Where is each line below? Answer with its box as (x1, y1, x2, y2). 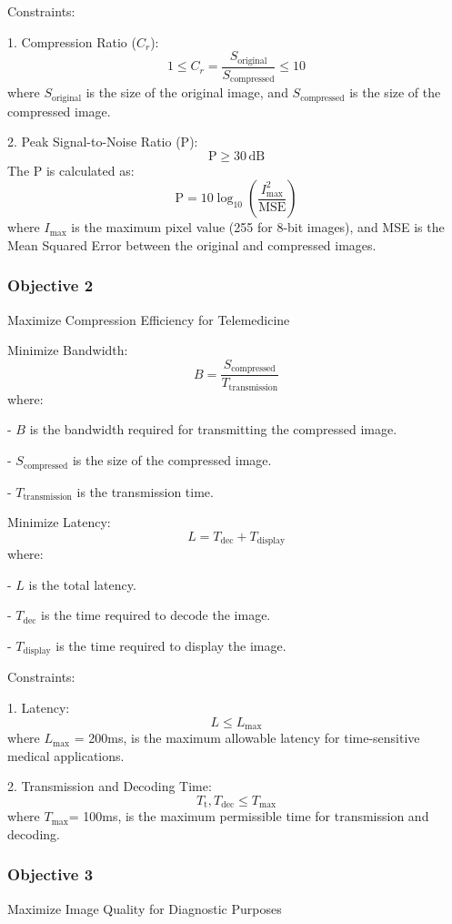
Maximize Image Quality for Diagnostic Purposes (7, 899, 282, 918)
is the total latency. (28, 574, 136, 594)
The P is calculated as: (7, 160, 135, 179)
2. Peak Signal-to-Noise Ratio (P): (7, 132, 198, 151)
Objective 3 (7, 863, 94, 886)
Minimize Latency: (7, 513, 111, 532)
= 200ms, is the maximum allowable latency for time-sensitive (74, 728, 420, 747)
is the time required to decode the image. (41, 605, 271, 624)
